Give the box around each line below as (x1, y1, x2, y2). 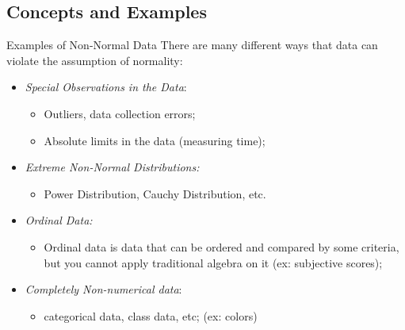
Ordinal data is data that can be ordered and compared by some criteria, (44, 238, 399, 255)
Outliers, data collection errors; (44, 105, 196, 121)
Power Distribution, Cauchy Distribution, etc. (44, 185, 266, 201)
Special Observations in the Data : (25, 79, 187, 95)
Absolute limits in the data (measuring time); (44, 132, 266, 148)
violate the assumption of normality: (6, 52, 183, 68)
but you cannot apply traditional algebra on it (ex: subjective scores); (44, 254, 383, 271)
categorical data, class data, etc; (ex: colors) (44, 307, 258, 324)
